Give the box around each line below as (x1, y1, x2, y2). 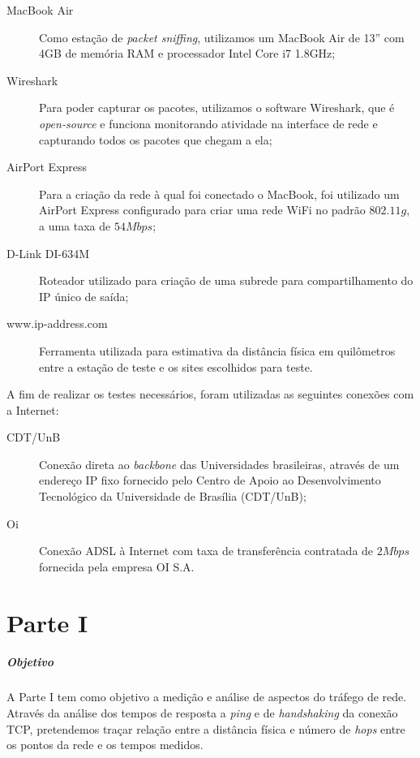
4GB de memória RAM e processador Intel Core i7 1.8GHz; (39, 45, 336, 62)
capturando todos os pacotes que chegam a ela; (39, 131, 272, 148)
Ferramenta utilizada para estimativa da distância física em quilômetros (39, 342, 396, 359)
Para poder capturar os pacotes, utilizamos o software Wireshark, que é (39, 99, 395, 116)
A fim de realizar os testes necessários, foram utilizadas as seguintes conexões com (6, 385, 414, 403)
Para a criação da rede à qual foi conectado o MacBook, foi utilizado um (39, 185, 400, 202)
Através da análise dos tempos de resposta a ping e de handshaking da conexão (6, 704, 398, 721)
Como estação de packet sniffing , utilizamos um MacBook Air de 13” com (39, 28, 405, 45)
